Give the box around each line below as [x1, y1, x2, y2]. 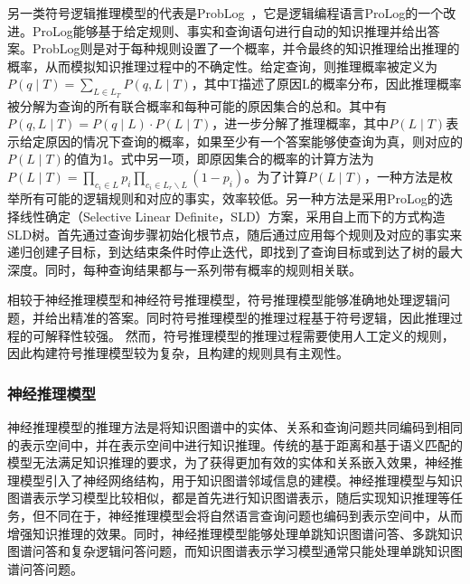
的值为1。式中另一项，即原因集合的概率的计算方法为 [63, 149, 374, 168]
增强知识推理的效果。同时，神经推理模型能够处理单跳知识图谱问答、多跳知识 [7, 523, 463, 542]
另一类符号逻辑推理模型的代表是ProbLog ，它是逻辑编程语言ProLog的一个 [7, 4, 444, 22]
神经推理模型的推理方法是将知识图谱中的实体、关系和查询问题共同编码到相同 [7, 417, 463, 436]
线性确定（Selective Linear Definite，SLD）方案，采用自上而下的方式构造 [19, 206, 446, 225]
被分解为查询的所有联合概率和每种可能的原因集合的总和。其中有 [7, 96, 387, 115]
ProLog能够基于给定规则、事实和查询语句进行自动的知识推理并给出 [32, 21, 428, 40]
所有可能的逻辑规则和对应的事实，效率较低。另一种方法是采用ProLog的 [19, 189, 440, 208]
